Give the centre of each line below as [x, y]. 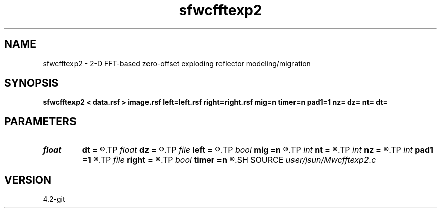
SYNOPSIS [31, 83]
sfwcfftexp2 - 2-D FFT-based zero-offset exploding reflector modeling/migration [177, 63]
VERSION [28, 180]
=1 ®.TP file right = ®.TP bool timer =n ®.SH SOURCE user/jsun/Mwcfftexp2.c [229, 160]
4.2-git [54, 199]
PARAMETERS [40, 121]
